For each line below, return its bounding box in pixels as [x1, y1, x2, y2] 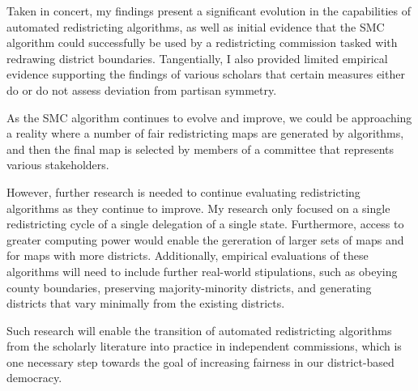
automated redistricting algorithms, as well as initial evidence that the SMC [6, 18, 385, 35]
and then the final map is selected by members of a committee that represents [6, 140, 394, 157]
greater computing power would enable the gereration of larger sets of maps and [6, 231, 404, 248]
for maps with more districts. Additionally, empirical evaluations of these [6, 247, 369, 264]
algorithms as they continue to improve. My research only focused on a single [6, 199, 390, 216]
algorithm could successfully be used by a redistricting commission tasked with [6, 34, 398, 51]
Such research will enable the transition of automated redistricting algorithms [6, 321, 392, 338]
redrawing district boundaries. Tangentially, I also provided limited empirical [6, 49, 388, 66]
